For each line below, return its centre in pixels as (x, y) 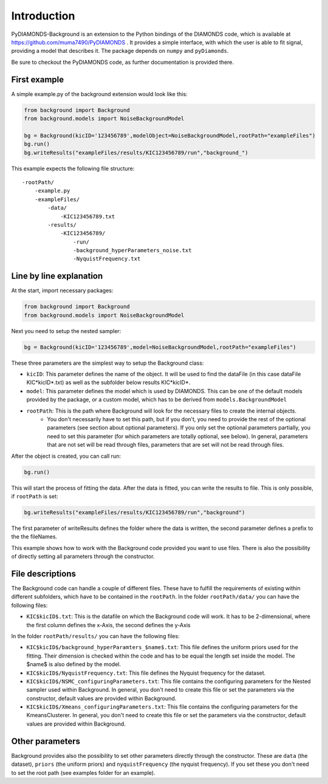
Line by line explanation (57, 276)
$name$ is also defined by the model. (74, 664)
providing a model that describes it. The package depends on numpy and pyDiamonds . (120, 51)
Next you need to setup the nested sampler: (66, 331)
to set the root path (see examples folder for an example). (84, 772)
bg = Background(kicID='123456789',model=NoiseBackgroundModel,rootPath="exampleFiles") (160, 347)
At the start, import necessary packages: (62, 291)
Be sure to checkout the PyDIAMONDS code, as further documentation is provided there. (122, 62)
